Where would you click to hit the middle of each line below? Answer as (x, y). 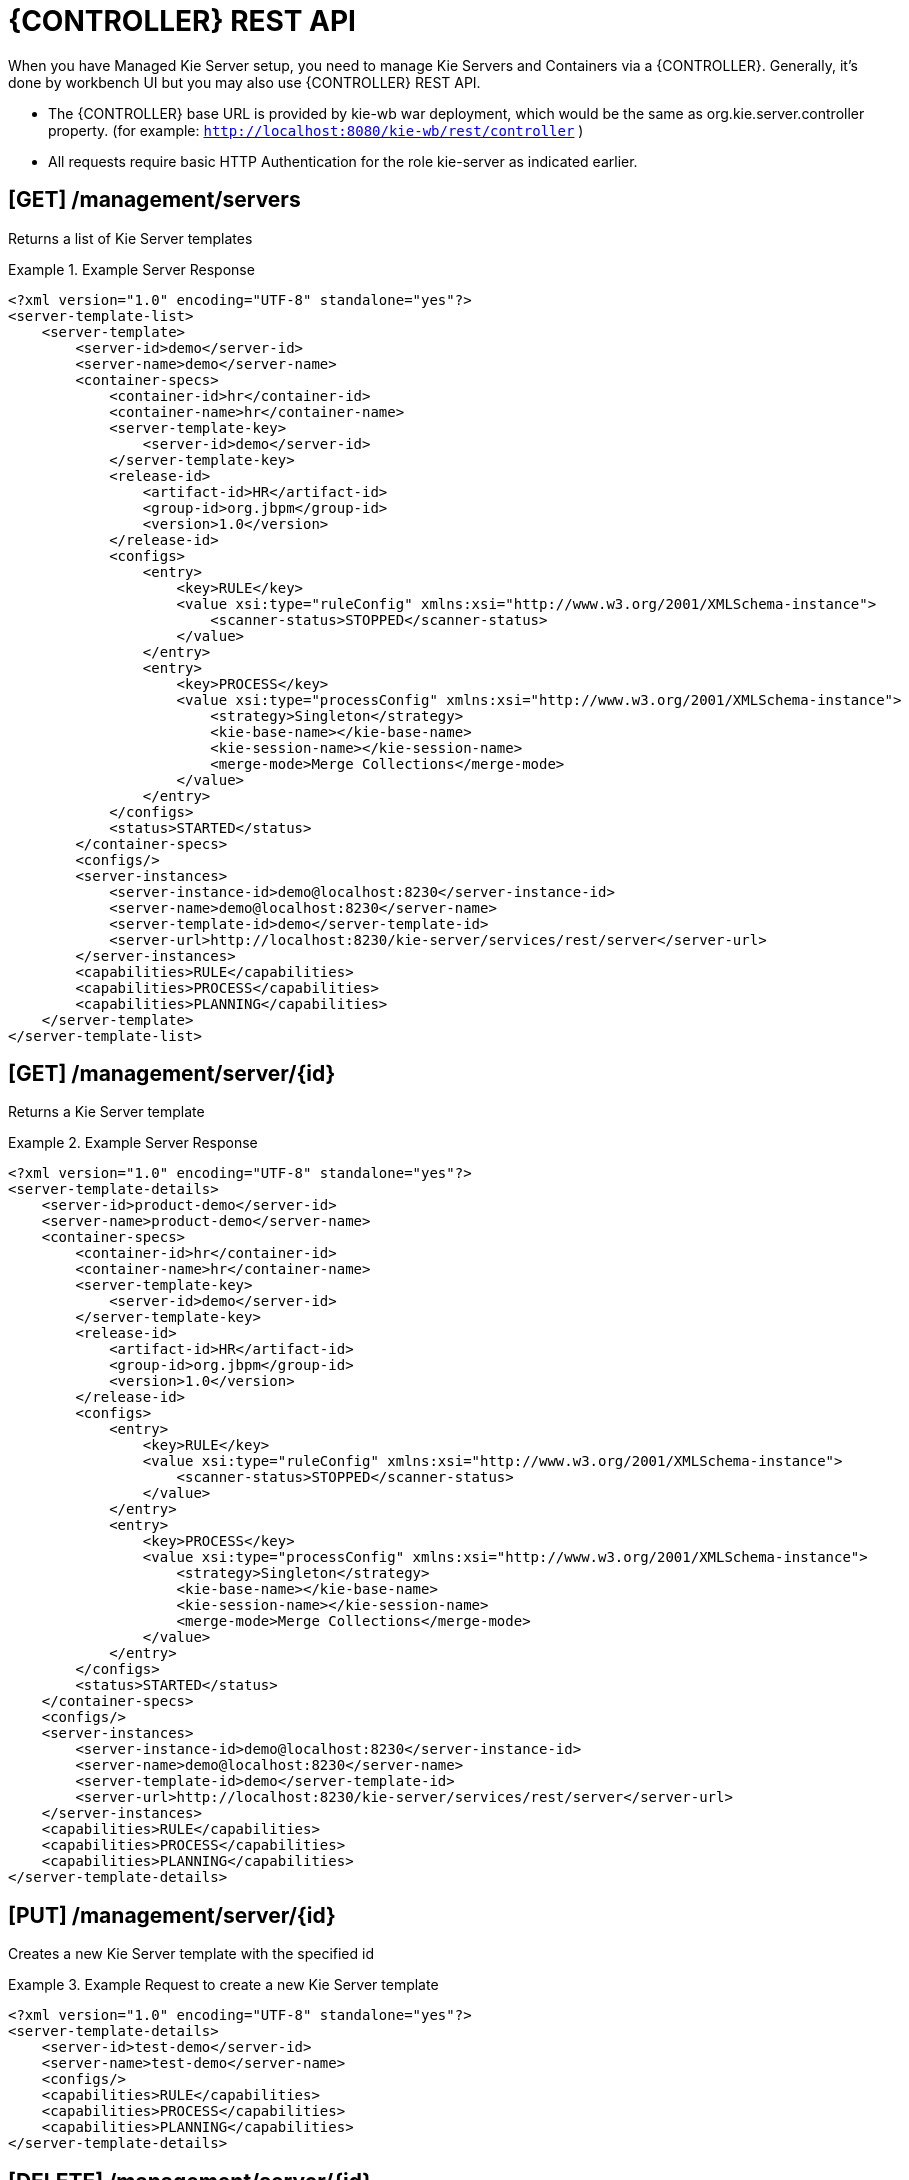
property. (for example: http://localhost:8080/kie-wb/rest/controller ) (316, 130)
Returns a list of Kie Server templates (130, 238)
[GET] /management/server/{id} (172, 1074)
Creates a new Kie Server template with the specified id (191, 1954)
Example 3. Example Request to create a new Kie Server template (223, 1985)
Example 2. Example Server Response (133, 1143)
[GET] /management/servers (154, 200)
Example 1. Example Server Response (131, 269)
